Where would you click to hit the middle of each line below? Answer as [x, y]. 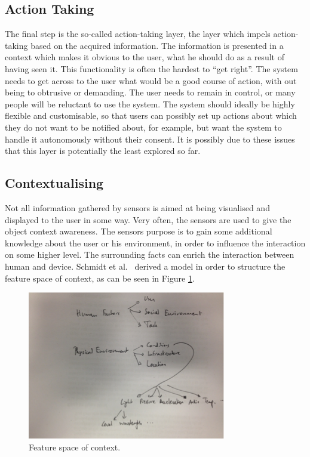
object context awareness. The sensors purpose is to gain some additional [139, 231]
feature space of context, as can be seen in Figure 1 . [100, 278]
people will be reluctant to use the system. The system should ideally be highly [150, 104]
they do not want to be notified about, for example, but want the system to [143, 127]
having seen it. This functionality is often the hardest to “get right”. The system [151, 68]
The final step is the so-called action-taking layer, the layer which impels [138, 34]
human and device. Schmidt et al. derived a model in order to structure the [145, 266]
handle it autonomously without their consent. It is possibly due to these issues [150, 139]
